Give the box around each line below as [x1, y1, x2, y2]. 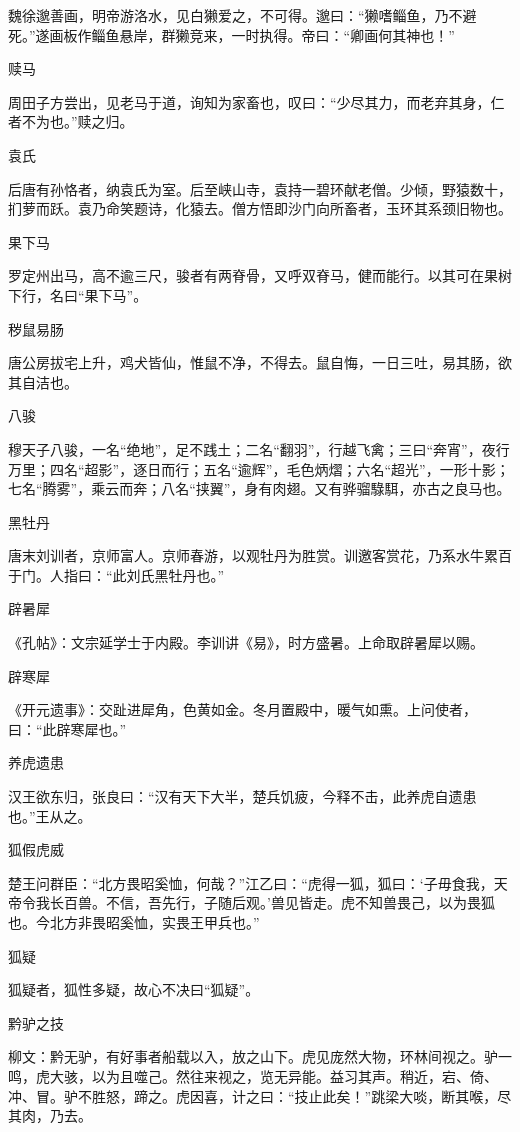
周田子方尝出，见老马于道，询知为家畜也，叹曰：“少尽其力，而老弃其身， [8, 91, 491, 112]
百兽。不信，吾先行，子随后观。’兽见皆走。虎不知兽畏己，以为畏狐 [63, 892, 495, 913]
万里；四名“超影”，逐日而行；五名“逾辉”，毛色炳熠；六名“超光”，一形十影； [8, 458, 510, 479]
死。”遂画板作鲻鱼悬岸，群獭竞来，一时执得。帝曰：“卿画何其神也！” [8, 24, 455, 45]
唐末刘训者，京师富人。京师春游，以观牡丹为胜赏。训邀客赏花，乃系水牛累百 [8, 545, 512, 566]
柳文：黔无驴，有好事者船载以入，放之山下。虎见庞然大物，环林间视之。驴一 [8, 1046, 512, 1067]
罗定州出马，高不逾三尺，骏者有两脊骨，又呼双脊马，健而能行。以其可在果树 [8, 265, 512, 286]
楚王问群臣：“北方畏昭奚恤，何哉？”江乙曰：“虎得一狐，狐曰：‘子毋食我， [8, 872, 494, 893]
